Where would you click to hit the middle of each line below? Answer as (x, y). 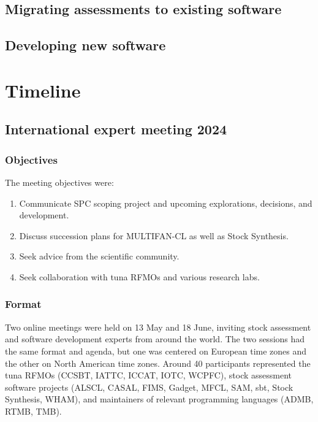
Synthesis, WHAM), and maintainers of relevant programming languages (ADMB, (159, 399)
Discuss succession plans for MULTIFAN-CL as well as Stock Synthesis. (154, 235)
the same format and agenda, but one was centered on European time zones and (156, 351)
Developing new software (85, 45)
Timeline (43, 90)
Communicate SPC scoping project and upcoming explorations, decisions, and (166, 203)
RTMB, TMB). (33, 411)
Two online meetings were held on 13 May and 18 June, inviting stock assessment (158, 327)
